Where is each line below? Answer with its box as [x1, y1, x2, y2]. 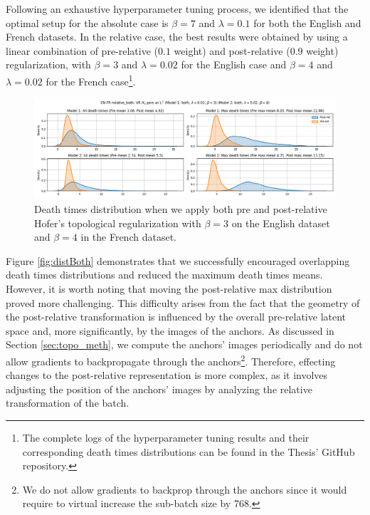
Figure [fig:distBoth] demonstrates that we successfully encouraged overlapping [6, 253, 350, 268]
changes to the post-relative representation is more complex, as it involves [6, 368, 328, 383]
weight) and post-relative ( [174, 43, 290, 58]
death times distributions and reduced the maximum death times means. [6, 267, 323, 282]
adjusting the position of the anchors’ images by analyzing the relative [6, 381, 312, 396]
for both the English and [253, 15, 361, 30]
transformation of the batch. [6, 395, 129, 410]
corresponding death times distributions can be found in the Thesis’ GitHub [22, 444, 355, 459]
